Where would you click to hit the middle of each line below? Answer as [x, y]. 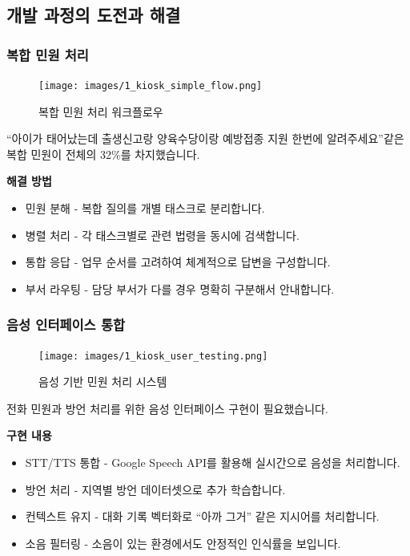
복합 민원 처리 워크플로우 [101, 111]
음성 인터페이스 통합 [66, 325]
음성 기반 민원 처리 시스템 [103, 381]
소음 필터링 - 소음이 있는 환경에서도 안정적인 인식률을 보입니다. [183, 543]
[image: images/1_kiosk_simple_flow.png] [151, 86]
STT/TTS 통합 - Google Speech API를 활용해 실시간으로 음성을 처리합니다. [213, 463]
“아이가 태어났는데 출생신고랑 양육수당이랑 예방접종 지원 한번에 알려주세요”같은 [205, 138]
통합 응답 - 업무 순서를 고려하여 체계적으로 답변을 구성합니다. [178, 262]
